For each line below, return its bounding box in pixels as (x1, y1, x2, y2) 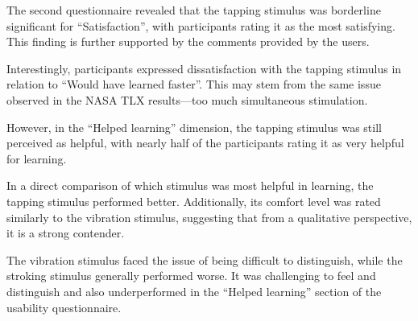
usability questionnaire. (6, 298, 122, 315)
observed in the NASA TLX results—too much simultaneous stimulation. (6, 91, 368, 108)
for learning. (6, 150, 67, 167)
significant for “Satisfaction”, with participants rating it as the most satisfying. (6, 17, 395, 34)
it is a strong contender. (6, 224, 125, 241)
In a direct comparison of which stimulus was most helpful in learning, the (6, 177, 374, 194)
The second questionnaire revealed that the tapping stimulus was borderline (6, 2, 381, 18)
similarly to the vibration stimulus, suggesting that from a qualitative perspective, (6, 208, 412, 225)
